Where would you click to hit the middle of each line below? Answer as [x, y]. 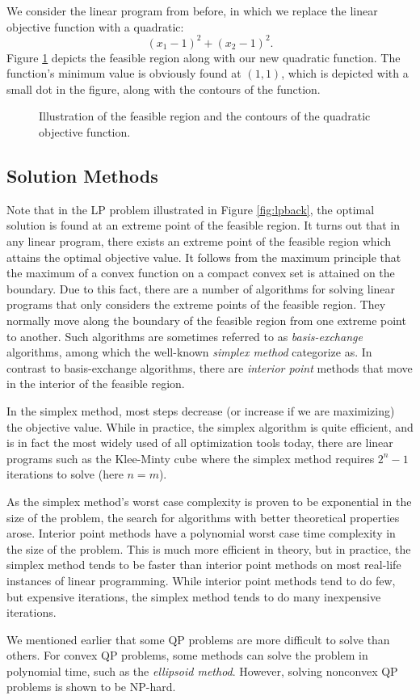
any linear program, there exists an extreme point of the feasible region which [199, 241]
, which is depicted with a [345, 73]
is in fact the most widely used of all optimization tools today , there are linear [200, 443]
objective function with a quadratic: [95, 26]
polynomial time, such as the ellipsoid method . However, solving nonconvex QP [202, 670]
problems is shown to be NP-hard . [91, 687]
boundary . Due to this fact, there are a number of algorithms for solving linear [201, 288]
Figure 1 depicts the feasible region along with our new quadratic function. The [204, 57]
